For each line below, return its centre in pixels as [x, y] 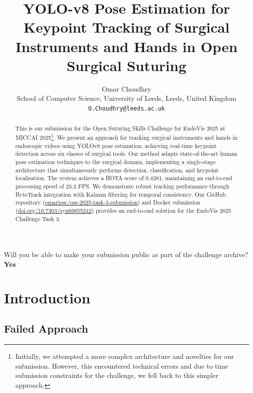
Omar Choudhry [126, 88]
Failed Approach [46, 328]
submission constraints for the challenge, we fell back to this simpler [117, 375]
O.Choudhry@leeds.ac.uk [126, 108]
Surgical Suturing [126, 65]
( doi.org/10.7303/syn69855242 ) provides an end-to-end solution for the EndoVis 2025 [123, 210]
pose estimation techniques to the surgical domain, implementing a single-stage [116, 161]
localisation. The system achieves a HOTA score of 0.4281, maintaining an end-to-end [124, 178]
